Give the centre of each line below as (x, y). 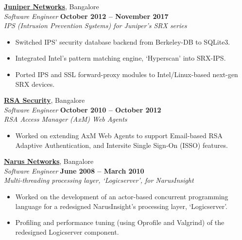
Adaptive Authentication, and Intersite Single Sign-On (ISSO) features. (121, 145)
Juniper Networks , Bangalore (52, 6)
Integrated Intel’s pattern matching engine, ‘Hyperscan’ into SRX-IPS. (121, 58)
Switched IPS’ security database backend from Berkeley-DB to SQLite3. (123, 41)
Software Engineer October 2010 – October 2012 (83, 109)
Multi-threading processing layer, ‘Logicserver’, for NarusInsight (99, 180)
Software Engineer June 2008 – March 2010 (74, 170)
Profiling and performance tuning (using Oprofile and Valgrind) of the (120, 222)
